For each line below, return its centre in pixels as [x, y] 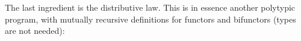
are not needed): [35, 31]
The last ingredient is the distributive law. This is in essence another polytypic [150, 7]
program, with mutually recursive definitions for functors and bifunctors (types [150, 19]
